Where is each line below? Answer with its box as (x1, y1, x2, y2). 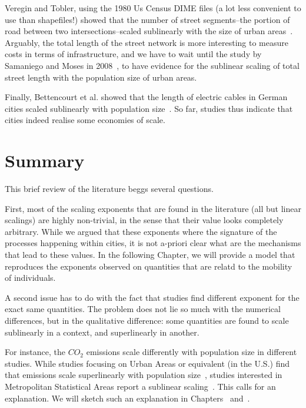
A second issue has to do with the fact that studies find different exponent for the (5, 291, 300, 303)
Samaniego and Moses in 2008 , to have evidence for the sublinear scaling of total (5, 59, 300, 71)
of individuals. (5, 271, 56, 284)
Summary (5, 148, 85, 173)
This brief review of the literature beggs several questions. (5, 183, 214, 195)
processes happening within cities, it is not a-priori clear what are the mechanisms (5, 237, 301, 249)
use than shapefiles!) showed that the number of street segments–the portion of (5, 13, 290, 25)
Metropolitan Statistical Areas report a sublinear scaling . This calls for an (5, 380, 276, 392)
